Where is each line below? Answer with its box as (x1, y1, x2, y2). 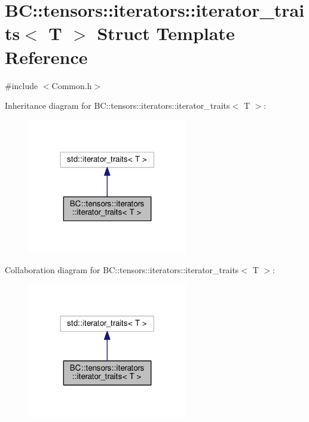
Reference (5, 44, 88, 69)
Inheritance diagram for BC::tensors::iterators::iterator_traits (5, 99, 230, 112)
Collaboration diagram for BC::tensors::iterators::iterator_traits (5, 263, 239, 276)
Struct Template (97, 21, 235, 45)
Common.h (51, 79, 92, 91)
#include (5, 79, 38, 91)
